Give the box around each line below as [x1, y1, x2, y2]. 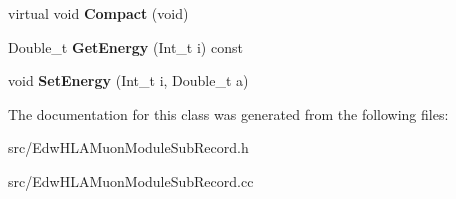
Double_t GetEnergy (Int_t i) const [8, 36, 243, 57]
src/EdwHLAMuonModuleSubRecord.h [8, 137, 249, 158]
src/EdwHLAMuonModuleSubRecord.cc [8, 170, 254, 191]
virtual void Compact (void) [8, 3, 189, 23]
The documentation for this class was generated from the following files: [8, 103, 449, 124]
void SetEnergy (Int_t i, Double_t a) [8, 70, 249, 91]
